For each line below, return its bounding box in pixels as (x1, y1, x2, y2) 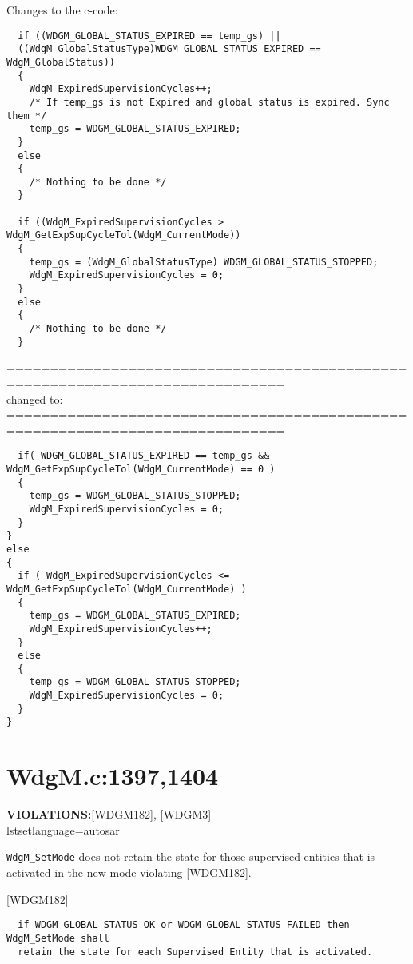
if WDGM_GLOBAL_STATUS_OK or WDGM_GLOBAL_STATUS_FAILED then (18, 919, 350, 931)
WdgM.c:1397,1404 (6, 759, 219, 792)
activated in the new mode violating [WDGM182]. (6, 864, 252, 881)
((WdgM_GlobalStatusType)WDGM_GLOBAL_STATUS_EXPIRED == (18, 43, 321, 55)
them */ (6, 110, 47, 121)
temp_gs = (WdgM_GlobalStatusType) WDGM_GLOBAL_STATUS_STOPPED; (29, 256, 379, 268)
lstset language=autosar (6, 821, 120, 838)
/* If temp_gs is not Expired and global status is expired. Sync (29, 96, 390, 108)
